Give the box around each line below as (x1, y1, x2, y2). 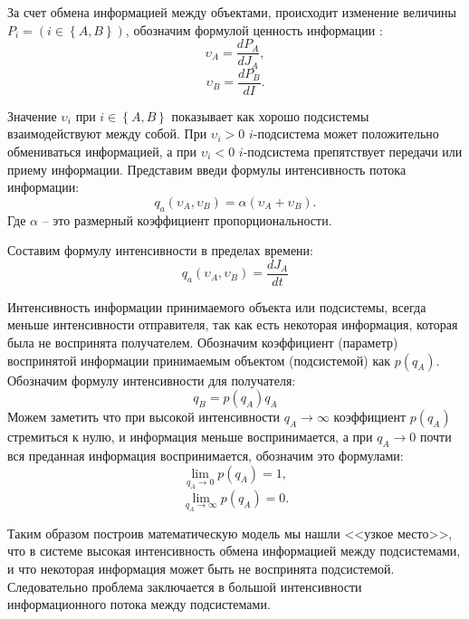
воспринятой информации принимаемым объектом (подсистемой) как (7, 350, 390, 369)
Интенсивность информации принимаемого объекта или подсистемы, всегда (7, 297, 426, 316)
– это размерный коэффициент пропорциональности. (42, 210, 332, 229)
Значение (7, 106, 57, 125)
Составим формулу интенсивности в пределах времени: (7, 241, 313, 260)
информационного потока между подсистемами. (7, 595, 271, 614)
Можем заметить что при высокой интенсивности (7, 407, 281, 426)
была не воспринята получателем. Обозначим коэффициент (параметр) (7, 332, 398, 351)
